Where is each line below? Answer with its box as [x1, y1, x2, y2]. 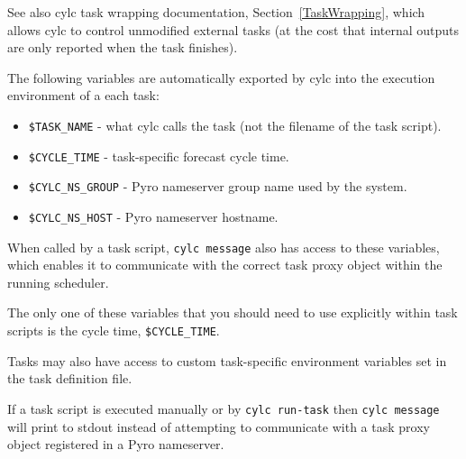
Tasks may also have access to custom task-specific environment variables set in [7, 351, 447, 370]
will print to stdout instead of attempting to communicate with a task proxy [7, 417, 430, 436]
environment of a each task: [7, 86, 160, 105]
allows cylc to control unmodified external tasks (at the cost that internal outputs [7, 20, 460, 39]
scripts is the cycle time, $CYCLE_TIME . [7, 321, 220, 340]
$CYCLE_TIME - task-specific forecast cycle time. [28, 146, 289, 165]
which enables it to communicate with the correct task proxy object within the [7, 255, 443, 274]
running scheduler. [7, 272, 109, 291]
